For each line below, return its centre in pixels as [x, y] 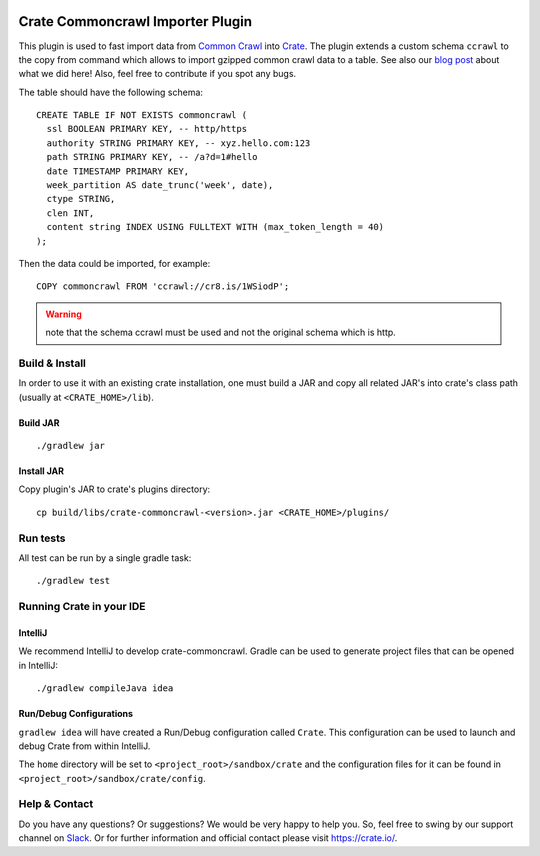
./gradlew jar [70, 446]
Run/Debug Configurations [76, 714]
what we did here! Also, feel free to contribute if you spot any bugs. [157, 74]
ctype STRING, [81, 199]
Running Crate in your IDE [82, 607]
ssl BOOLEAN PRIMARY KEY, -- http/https [147, 129]
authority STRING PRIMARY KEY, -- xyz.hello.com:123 [178, 143]
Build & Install [52, 363]
